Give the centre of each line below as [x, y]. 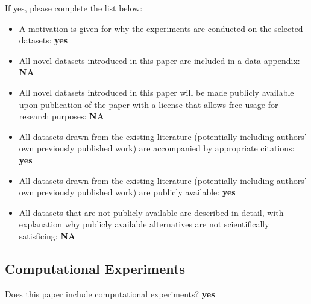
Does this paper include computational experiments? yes [110, 293]
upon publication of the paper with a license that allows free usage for [149, 104]
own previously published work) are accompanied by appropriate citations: [157, 148]
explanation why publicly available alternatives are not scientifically [144, 224]
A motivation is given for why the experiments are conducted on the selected [161, 28]
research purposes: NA [61, 116]
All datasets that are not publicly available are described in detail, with [151, 212]
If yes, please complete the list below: [74, 8]
